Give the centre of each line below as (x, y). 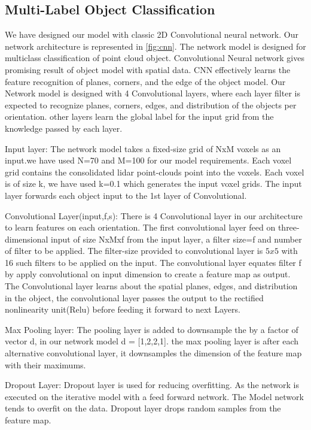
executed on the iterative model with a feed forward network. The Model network (154, 396)
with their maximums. (45, 364)
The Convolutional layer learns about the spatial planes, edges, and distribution (151, 286)
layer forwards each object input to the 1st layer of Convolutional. (126, 195)
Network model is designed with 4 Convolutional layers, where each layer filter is (153, 93)
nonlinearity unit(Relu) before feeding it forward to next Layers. (123, 309)
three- (289, 227)
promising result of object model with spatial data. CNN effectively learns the (148, 69)
